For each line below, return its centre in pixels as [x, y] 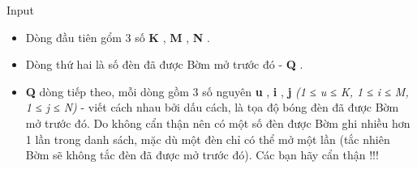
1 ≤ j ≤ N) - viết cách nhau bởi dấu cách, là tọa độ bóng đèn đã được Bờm [212, 107]
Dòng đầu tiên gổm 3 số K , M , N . [118, 37]
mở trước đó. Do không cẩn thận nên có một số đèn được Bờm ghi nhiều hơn [218, 123]
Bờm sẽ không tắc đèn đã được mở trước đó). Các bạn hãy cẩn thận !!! [202, 155]
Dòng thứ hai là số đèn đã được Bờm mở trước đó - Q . [164, 64]
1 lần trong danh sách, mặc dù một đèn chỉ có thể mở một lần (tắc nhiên [208, 139]
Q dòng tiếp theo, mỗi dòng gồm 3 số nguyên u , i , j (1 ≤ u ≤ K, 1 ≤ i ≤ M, [217, 91]
